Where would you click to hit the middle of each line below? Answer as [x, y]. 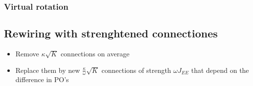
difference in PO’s [42, 79]
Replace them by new [48, 70]
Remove [27, 54]
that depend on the [220, 70]
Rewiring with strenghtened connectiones [111, 33]
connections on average [95, 54]
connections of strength [136, 70]
